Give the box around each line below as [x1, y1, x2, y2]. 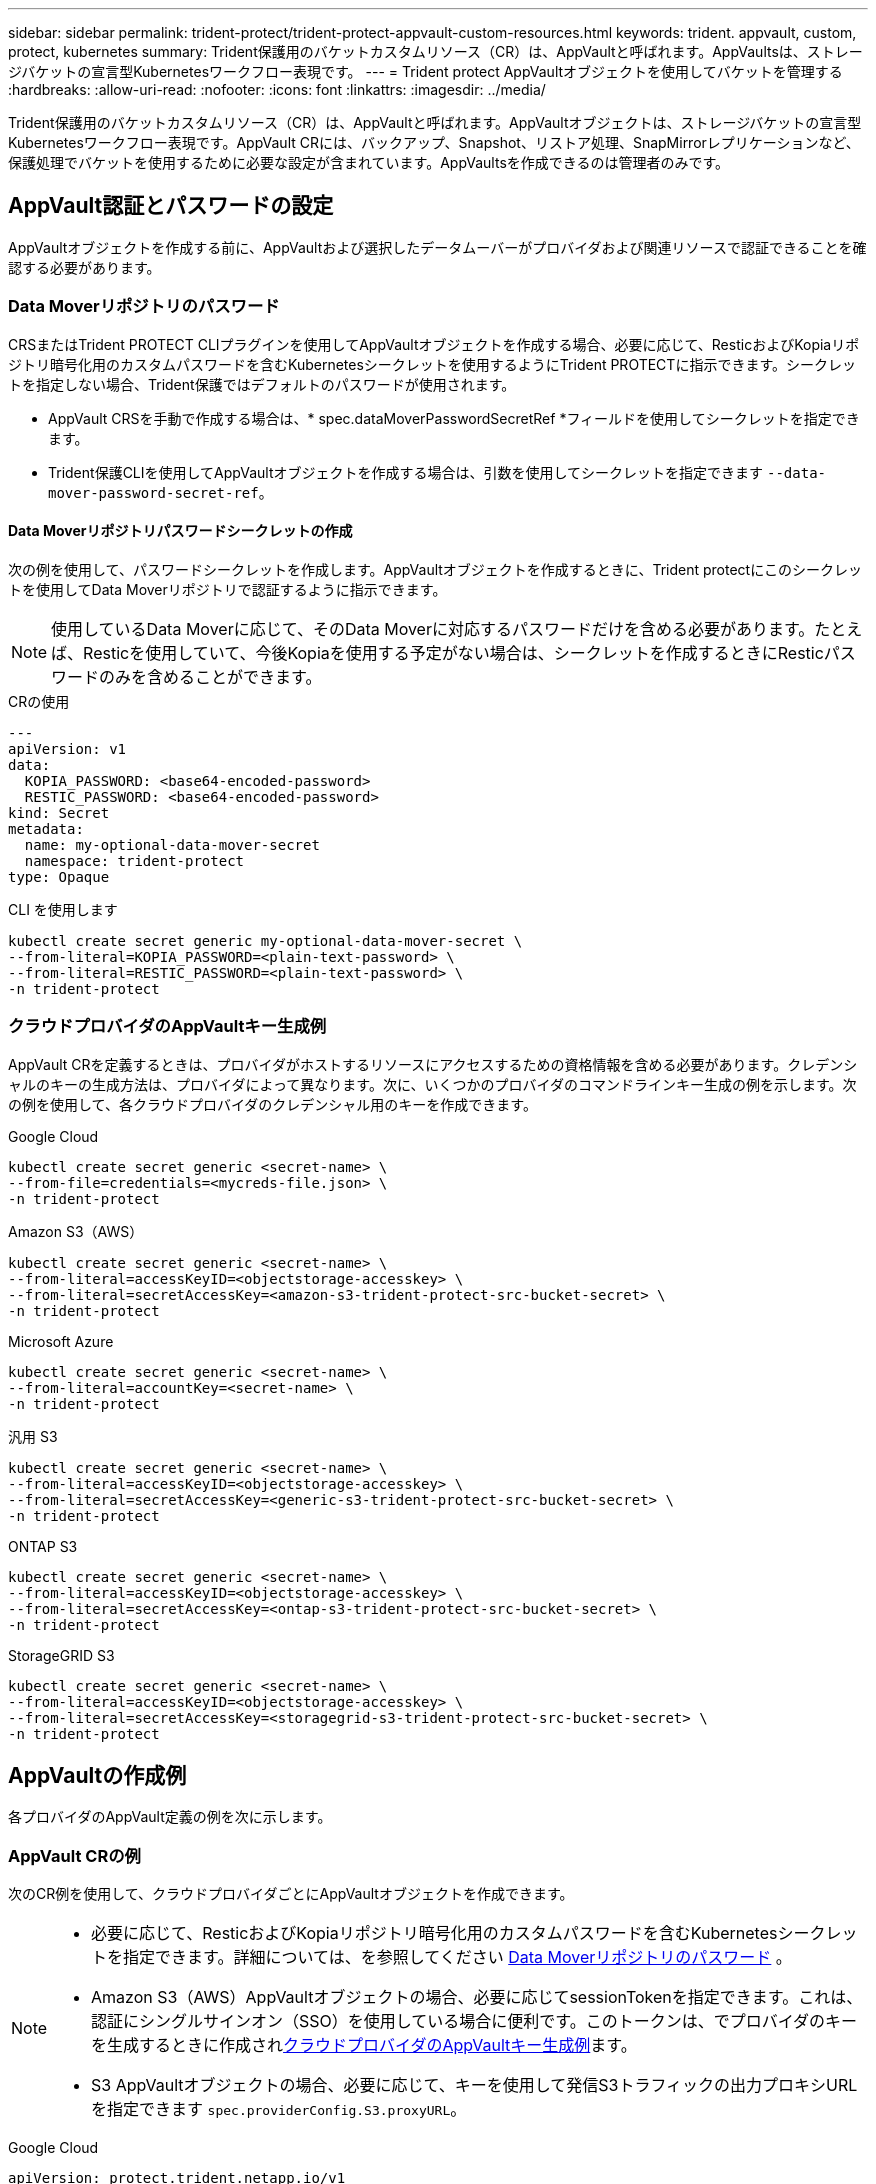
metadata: [8, 820, 84, 837]
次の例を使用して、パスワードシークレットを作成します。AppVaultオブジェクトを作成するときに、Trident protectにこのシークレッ [8, 560, 862, 578]
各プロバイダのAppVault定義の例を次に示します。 [8, 1808, 332, 1826]
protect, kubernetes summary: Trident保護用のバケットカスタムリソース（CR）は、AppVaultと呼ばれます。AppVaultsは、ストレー [8, 43, 863, 60]
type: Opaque [8, 868, 110, 885]
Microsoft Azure [8, 1332, 114, 1350]
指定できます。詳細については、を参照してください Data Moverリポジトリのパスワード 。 [123, 1947, 792, 1968]
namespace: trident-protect [24, 852, 245, 869]
